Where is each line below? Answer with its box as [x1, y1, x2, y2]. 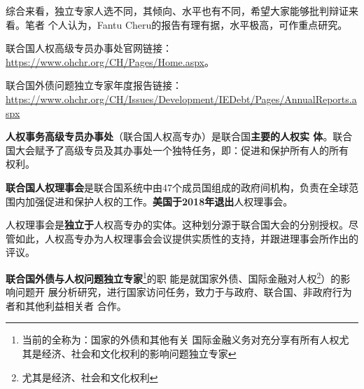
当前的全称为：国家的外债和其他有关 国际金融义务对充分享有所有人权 [22, 332, 339, 347]
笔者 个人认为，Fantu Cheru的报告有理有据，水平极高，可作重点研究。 [24, 17, 348, 32]
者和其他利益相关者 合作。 [6, 298, 127, 313]
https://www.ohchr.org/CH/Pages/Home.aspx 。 [6, 54, 215, 69]
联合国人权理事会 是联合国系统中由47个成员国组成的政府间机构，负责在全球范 [6, 179, 358, 194]
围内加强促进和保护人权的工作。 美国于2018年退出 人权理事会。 [6, 193, 293, 208]
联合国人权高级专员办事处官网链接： [6, 41, 172, 55]
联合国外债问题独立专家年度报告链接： [6, 78, 182, 93]
